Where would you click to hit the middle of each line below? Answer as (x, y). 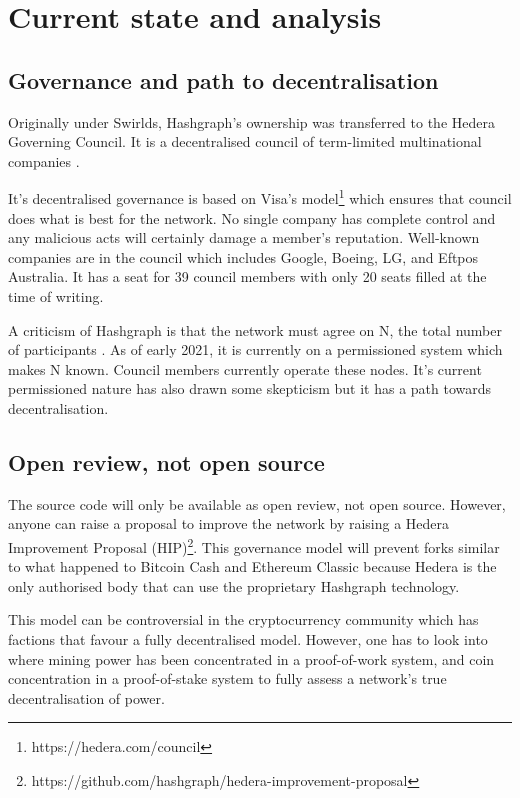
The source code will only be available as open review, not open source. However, (257, 503)
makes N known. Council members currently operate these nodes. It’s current (245, 368)
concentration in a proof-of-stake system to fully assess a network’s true (227, 678)
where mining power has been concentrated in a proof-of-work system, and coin (251, 658)
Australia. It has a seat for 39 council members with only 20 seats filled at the (247, 276)
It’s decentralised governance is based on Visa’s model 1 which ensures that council (260, 197)
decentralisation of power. (86, 697)
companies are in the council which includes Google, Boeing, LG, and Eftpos (243, 256)
